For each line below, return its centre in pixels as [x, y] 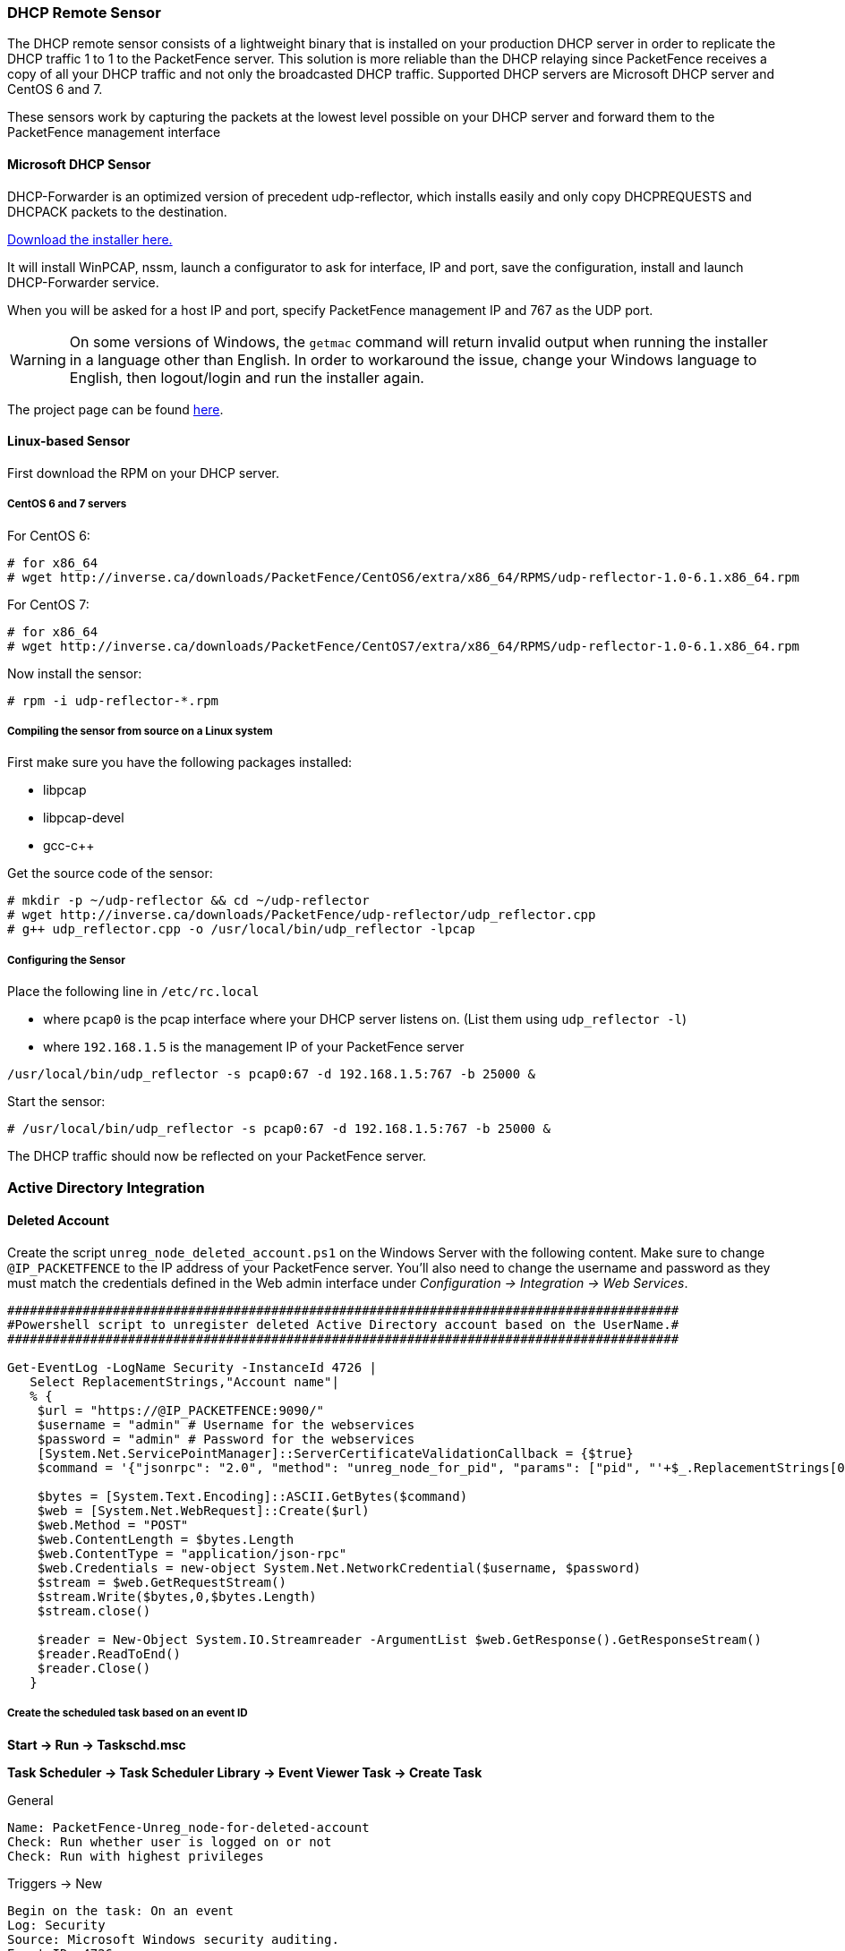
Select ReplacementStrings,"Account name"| [184, 1381]
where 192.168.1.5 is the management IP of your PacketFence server [254, 1047]
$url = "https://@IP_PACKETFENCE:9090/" [181, 1410]
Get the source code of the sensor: [110, 873]
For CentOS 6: [49, 535]
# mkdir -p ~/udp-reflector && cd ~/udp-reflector [188, 901]
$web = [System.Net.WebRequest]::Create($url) [203, 1510]
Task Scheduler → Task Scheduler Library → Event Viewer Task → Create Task [245, 1772]
